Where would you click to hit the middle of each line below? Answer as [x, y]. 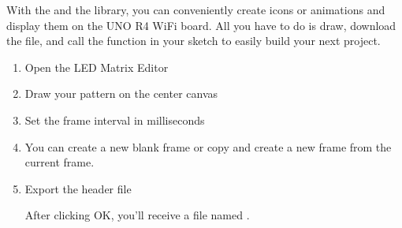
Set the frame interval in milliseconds [115, 120]
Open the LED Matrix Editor [97, 67]
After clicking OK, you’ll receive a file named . [137, 215]
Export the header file [78, 188]
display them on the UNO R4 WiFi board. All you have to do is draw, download [201, 25]
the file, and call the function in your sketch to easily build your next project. [194, 41]
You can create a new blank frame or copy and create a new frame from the [208, 146]
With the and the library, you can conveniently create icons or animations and [196, 9]
